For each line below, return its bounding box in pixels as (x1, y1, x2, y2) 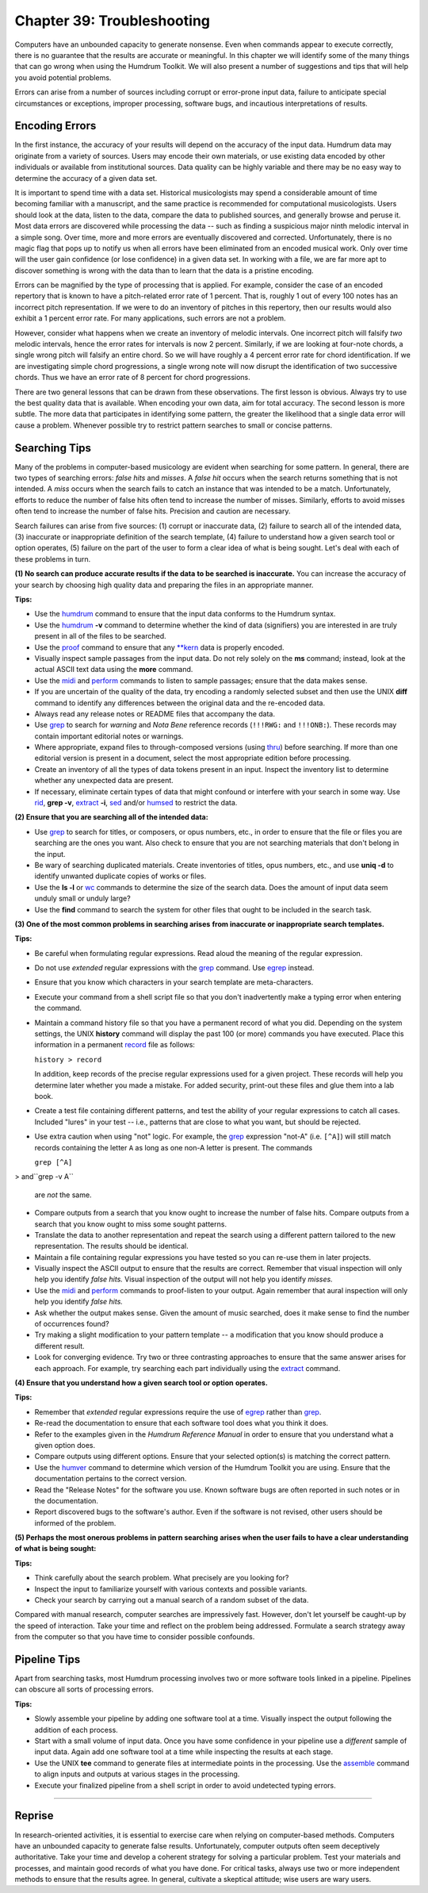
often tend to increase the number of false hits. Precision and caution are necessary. (14, 506, 291, 516)
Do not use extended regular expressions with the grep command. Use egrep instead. (34, 963, 315, 973)
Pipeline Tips (14, 1653, 81, 1666)
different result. (34, 1341, 85, 1350)
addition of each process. (34, 1725, 118, 1734)
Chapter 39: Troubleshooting (14, 12, 210, 29)
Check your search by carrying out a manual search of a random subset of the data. (34, 1595, 309, 1605)
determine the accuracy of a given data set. (14, 173, 158, 182)
